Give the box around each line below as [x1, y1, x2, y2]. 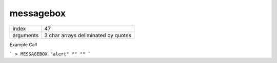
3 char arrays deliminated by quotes [44, 31, 132, 39]
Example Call [9, 41, 37, 48]
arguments [12, 31, 39, 39]
